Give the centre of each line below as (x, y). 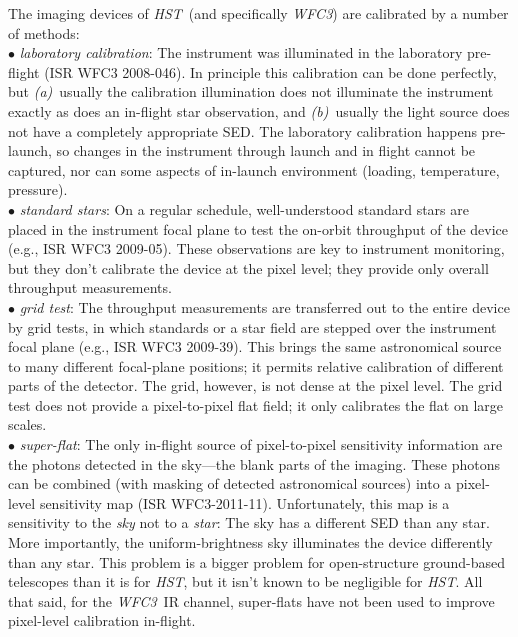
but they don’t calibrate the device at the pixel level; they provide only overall (248, 267)
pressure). (38, 189)
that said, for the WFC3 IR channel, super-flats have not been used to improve (251, 600)
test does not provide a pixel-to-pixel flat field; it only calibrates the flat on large (256, 404)
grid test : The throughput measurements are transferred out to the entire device (264, 306)
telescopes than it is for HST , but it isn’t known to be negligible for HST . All (245, 581)
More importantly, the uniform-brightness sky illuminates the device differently (250, 542)
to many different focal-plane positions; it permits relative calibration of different (256, 365)
